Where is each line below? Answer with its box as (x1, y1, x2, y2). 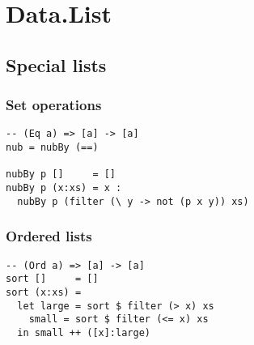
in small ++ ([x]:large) (17, 326, 150, 339)
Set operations (6, 95, 102, 115)
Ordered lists (6, 226, 92, 246)
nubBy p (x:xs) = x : (6, 182, 122, 194)
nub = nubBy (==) (6, 142, 99, 154)
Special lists (6, 52, 107, 77)
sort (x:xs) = (6, 286, 82, 298)
